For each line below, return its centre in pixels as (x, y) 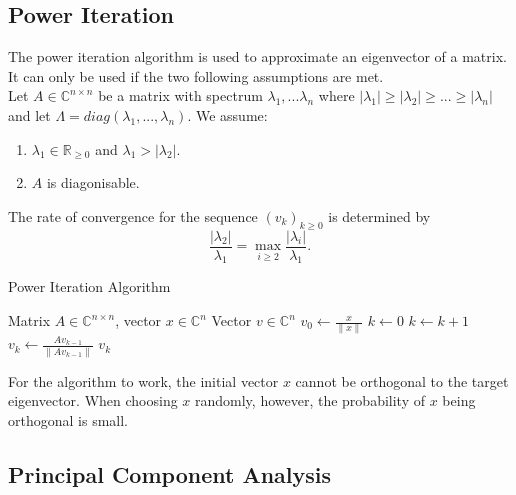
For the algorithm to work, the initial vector (143, 380)
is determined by (379, 215)
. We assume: (227, 114)
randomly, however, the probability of (310, 400)
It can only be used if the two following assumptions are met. (196, 75)
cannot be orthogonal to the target (402, 380)
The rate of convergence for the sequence (133, 215)
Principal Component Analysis (169, 473)
